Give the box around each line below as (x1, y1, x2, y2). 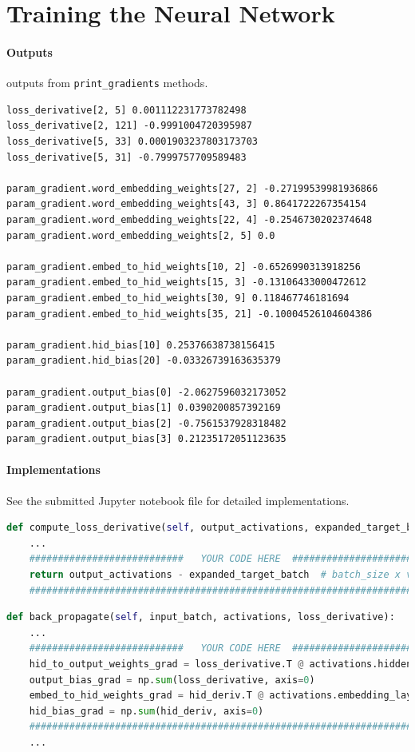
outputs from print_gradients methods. (6, 74, 208, 91)
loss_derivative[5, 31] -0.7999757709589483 (6, 151, 247, 163)
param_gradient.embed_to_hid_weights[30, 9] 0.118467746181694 (6, 292, 350, 304)
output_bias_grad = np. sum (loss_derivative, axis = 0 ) (29, 674, 315, 686)
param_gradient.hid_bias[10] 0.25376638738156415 (6, 339, 275, 351)
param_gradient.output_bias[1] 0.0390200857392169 (6, 402, 281, 414)
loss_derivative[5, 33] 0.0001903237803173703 (6, 136, 258, 148)
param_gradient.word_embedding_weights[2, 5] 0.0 (6, 229, 275, 241)
